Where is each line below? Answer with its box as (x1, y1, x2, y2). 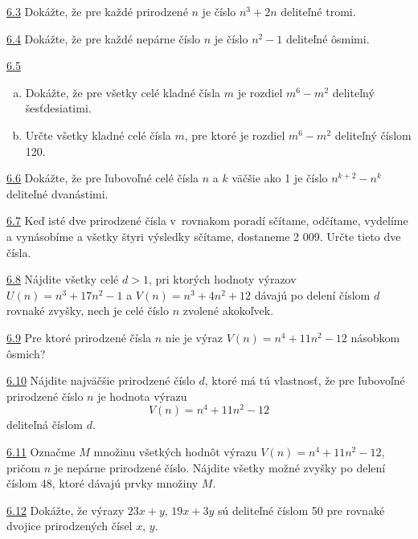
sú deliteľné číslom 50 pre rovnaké (217, 501, 385, 518)
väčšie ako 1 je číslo (232, 169, 328, 186)
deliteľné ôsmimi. (286, 30, 370, 47)
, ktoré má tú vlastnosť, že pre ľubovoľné (204, 372, 405, 389)
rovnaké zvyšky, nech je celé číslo (6, 302, 169, 319)
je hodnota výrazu (97, 387, 187, 404)
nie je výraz (165, 329, 223, 345)
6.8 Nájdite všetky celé (6, 271, 119, 288)
